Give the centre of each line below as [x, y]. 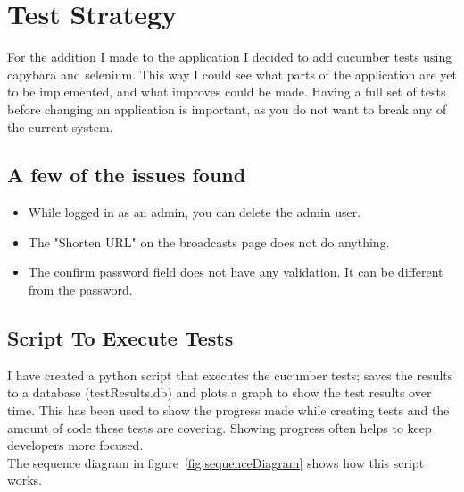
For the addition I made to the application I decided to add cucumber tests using [230, 57]
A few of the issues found [127, 175]
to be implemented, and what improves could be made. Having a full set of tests [227, 92]
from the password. [80, 290]
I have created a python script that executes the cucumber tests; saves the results [230, 375]
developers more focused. [75, 445]
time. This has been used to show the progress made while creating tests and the [228, 410]
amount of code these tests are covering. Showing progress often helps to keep [220, 427]
